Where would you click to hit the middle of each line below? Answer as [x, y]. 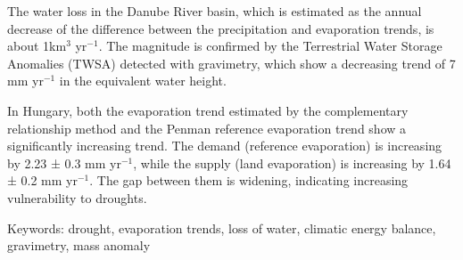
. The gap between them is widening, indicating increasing [249, 180]
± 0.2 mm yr [42, 180]
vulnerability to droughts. [77, 197]
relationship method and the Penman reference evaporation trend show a [207, 128]
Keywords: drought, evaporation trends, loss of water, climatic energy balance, [222, 227]
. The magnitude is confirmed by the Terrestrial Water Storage [270, 46]
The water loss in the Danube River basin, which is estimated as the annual [215, 11]
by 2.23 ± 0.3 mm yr [64, 162]
